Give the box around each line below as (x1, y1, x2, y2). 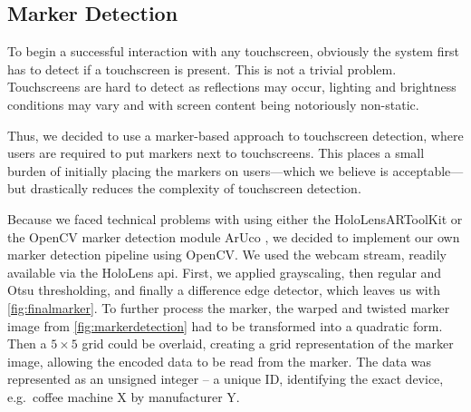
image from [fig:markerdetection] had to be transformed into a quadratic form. (7, 316, 443, 335)
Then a (7, 334, 47, 353)
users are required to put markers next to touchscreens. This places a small (7, 143, 425, 162)
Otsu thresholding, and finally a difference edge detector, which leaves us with (7, 280, 440, 299)
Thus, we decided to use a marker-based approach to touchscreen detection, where (7, 125, 464, 144)
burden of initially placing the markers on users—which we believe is (7, 161, 389, 180)
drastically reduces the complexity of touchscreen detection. (30, 179, 361, 198)
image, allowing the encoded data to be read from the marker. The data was (7, 351, 432, 370)
